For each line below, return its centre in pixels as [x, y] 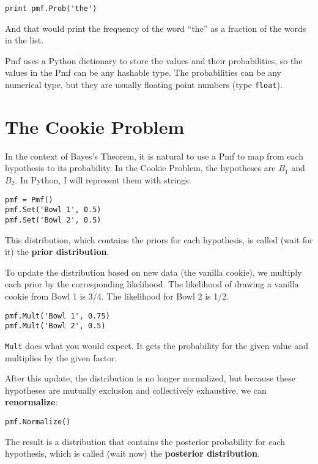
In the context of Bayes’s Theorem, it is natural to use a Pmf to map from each [154, 156]
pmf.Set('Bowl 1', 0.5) [53, 210]
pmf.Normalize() [38, 422]
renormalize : [31, 402]
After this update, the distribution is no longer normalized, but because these [150, 378]
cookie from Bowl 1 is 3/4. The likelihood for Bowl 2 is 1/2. [117, 296]
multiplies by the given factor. [61, 357]
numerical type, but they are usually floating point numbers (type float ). [144, 85]
